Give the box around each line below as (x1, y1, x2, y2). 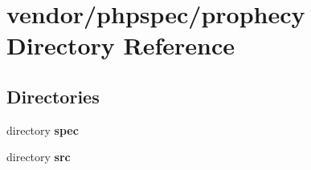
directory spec (6, 121, 79, 138)
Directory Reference (6, 29, 235, 62)
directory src (6, 148, 71, 165)
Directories (6, 83, 100, 108)
